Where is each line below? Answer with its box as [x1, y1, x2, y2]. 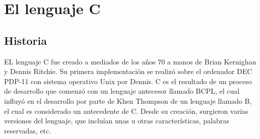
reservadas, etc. [4, 125, 51, 135]
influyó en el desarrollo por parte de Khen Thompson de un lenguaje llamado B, [4, 95, 252, 106]
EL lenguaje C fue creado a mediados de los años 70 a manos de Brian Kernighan [4, 56, 256, 66]
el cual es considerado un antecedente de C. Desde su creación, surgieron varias [4, 105, 248, 116]
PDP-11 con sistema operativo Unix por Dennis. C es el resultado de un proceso [4, 76, 252, 86]
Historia [4, 32, 47, 48]
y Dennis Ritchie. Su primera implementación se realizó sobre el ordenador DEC [4, 66, 252, 77]
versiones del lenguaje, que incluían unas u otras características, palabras [4, 115, 229, 126]
